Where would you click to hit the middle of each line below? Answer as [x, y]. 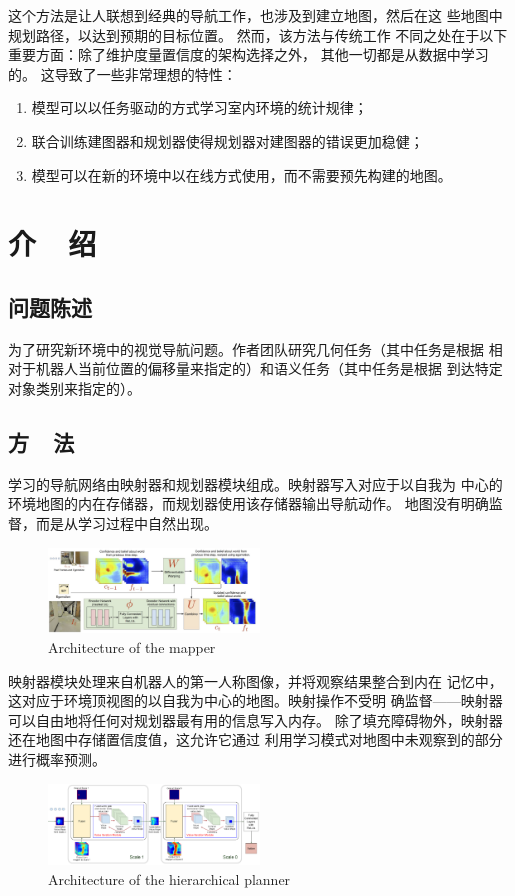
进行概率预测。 [57, 758]
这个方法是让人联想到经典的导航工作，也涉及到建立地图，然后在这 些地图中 [255, 15]
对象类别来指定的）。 [74, 387]
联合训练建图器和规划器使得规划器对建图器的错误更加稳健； [227, 140]
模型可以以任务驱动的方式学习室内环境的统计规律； [199, 107]
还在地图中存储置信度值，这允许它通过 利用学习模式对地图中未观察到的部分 [255, 739]
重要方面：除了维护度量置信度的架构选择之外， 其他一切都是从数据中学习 [248, 54]
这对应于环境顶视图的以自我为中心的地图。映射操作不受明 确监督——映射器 [255, 700]
